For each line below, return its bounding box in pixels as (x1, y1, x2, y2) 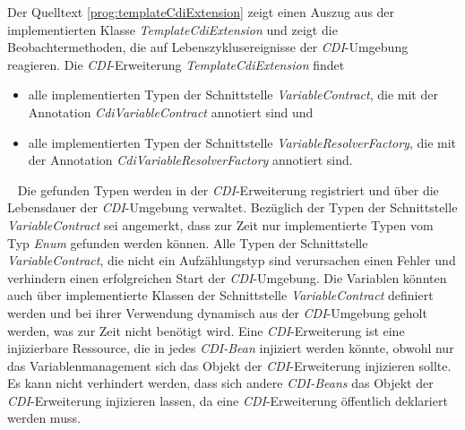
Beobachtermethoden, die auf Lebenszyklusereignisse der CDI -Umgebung (7, 38, 409, 56)
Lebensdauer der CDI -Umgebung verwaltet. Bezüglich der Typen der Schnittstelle (7, 198, 458, 217)
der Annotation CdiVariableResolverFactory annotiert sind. (28, 150, 353, 169)
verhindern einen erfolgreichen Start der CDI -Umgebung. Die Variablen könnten (7, 268, 447, 287)
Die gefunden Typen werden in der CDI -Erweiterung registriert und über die (17, 180, 439, 199)
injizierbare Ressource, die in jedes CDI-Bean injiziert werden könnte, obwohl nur (7, 339, 454, 357)
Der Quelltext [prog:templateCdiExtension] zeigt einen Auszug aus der (7, 3, 395, 21)
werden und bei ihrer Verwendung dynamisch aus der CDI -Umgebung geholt (7, 303, 427, 322)
